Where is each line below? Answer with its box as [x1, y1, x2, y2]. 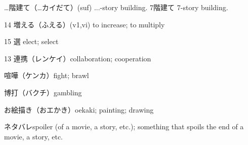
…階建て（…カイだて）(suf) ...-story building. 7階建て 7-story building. [4, 2, 228, 12]
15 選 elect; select [4, 36, 59, 47]
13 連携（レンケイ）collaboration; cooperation [4, 53, 151, 63]
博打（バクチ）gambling [4, 87, 82, 97]
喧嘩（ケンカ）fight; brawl [4, 70, 89, 81]
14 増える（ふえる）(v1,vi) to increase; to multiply [4, 19, 165, 29]
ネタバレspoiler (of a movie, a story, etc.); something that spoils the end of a [4, 121, 244, 132]
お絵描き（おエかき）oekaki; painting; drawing [4, 104, 154, 115]
